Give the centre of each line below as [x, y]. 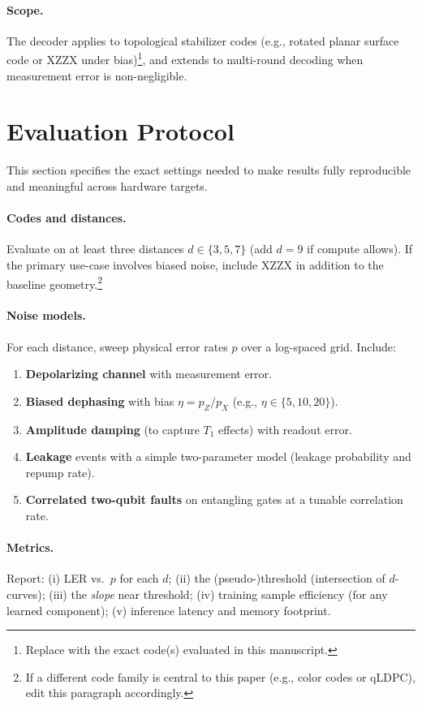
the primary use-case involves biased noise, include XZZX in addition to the [195, 264]
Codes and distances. [67, 218]
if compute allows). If [360, 249]
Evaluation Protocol [121, 131]
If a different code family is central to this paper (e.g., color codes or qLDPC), [220, 676]
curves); [26, 594]
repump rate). [60, 472]
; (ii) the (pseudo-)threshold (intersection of [277, 578]
